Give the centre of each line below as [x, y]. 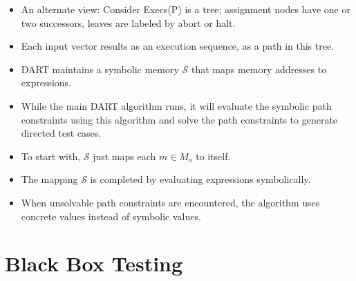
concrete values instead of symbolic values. [111, 216]
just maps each [124, 156]
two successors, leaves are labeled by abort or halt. [128, 22]
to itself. [213, 156]
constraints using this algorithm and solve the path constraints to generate [179, 119]
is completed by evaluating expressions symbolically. [200, 179]
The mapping [49, 179]
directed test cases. [61, 133]
